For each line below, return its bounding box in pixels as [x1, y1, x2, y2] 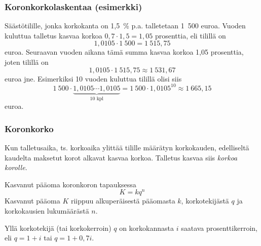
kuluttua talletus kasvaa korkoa [5, 30, 102, 40]
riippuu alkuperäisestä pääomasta [70, 195, 175, 206]
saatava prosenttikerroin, [181, 222, 257, 233]
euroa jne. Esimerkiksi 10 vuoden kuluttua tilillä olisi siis [5, 73, 182, 84]
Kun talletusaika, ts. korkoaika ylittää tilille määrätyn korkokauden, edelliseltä [5, 142, 249, 152]
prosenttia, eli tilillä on [155, 30, 226, 40]
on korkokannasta [119, 222, 174, 233]
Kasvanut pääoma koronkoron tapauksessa [5, 179, 136, 189]
